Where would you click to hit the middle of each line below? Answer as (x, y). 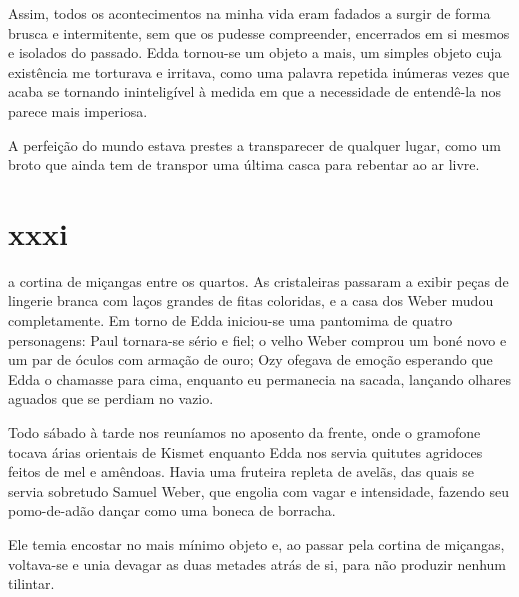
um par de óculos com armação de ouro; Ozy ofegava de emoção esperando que (250, 359)
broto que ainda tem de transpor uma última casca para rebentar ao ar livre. (244, 164)
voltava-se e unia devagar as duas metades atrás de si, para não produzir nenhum (257, 563)
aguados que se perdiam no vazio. (111, 398)
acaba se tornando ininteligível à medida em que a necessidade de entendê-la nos (255, 91)
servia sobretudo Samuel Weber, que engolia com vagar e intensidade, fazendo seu (258, 490)
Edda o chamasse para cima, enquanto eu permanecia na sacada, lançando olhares (260, 378)
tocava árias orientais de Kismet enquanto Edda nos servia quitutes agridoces (245, 451)
